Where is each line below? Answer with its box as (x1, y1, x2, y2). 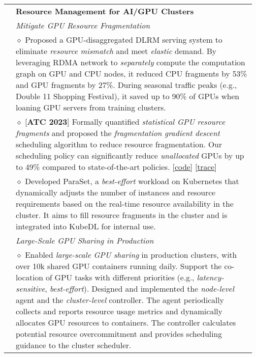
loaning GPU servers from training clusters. (16, 102, 166, 113)
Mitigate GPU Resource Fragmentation (16, 20, 150, 31)
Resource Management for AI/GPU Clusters (16, 5, 194, 17)
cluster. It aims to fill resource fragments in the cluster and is (16, 209, 227, 220)
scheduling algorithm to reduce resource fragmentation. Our (16, 138, 222, 150)
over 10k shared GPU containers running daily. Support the (16, 260, 222, 272)
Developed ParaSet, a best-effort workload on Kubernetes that (25, 175, 239, 187)
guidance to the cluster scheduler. (16, 339, 131, 351)
